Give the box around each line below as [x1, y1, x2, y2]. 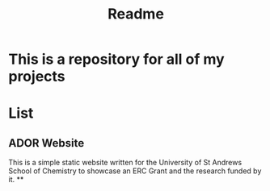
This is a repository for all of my [8, 50, 225, 69]
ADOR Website [8, 136, 85, 150]
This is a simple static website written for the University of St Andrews [8, 158, 243, 168]
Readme [108, 5, 164, 23]
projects [8, 68, 66, 85]
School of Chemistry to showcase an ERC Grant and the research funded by [8, 166, 262, 176]
